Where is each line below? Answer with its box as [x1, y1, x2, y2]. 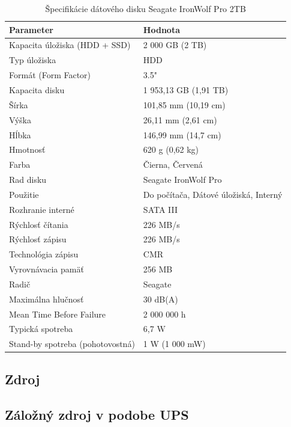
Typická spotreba [9, 322, 73, 335]
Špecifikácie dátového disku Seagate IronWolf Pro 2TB [45, 2, 246, 14]
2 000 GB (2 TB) [143, 38, 207, 51]
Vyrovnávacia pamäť [9, 263, 84, 275]
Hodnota [143, 23, 180, 35]
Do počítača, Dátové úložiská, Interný [143, 188, 283, 200]
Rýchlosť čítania [9, 218, 68, 230]
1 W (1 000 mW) [143, 337, 206, 350]
